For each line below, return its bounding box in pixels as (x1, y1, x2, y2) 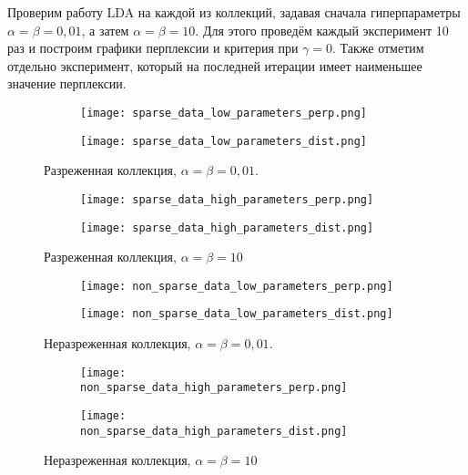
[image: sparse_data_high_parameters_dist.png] (80, 221, 374, 234)
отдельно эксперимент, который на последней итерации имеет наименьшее (7, 56, 422, 75)
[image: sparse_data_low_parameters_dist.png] (80, 134, 367, 148)
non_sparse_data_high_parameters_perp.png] (80, 381, 348, 395)
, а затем (81, 20, 129, 39)
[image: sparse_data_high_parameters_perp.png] (80, 192, 374, 206)
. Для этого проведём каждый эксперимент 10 (195, 20, 449, 39)
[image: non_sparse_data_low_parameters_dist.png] (80, 307, 393, 321)
